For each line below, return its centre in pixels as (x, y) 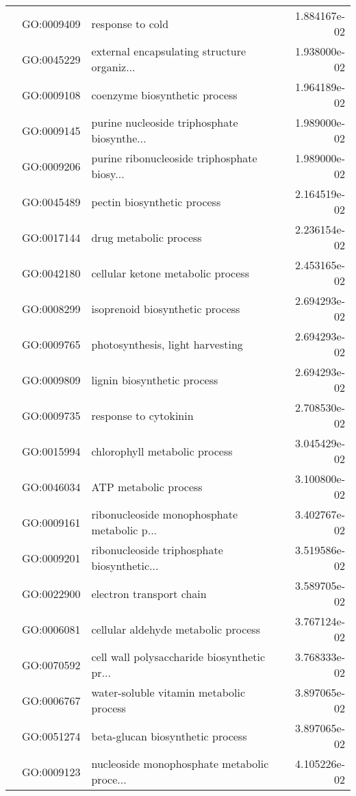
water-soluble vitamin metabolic (168, 692)
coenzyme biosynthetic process (164, 95)
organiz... (113, 67)
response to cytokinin (142, 415)
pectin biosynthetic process (156, 201)
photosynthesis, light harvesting (167, 344)
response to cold (130, 23)
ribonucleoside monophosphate (165, 514)
